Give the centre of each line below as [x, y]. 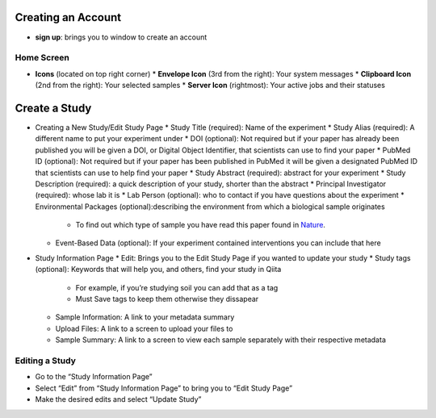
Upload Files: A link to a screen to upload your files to [144, 328]
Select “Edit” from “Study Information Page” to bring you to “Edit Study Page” [164, 388]
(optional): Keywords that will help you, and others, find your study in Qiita [158, 270]
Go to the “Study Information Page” [94, 377]
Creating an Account [68, 17]
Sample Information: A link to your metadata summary [145, 317]
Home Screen [42, 58]
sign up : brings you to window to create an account [121, 37]
